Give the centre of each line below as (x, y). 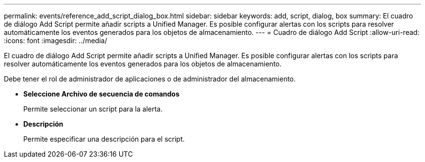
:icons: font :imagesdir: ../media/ (56, 40)
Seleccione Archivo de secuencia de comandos (101, 94)
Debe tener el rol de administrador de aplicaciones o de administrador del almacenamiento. (150, 79)
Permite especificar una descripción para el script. (104, 139)
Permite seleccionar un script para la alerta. (93, 109)
